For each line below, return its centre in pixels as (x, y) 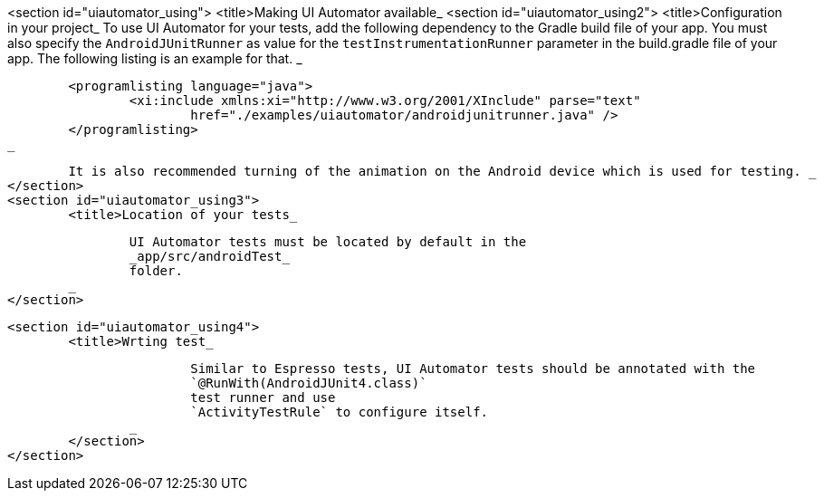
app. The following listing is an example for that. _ (155, 58)
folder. (156, 271)
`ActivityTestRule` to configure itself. (340, 412)
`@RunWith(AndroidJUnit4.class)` (309, 383)
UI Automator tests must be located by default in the (328, 242)
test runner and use (263, 397)
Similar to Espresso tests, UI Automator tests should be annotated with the (473, 369)
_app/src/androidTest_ (209, 256)
